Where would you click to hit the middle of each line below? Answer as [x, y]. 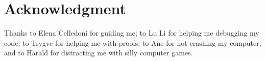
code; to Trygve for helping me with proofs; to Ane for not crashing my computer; [133, 42]
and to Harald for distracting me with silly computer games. [99, 53]
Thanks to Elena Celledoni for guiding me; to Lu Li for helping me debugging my [132, 33]
